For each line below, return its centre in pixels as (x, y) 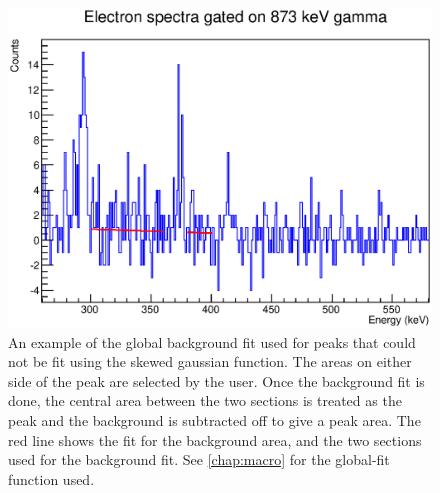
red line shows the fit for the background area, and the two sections (215, 439)
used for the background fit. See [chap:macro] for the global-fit (199, 459)
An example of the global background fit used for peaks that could (212, 341)
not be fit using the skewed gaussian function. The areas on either (210, 361)
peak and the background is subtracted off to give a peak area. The (214, 420)
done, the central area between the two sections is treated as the (205, 400)
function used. (51, 478)
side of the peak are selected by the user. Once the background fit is (216, 380)
